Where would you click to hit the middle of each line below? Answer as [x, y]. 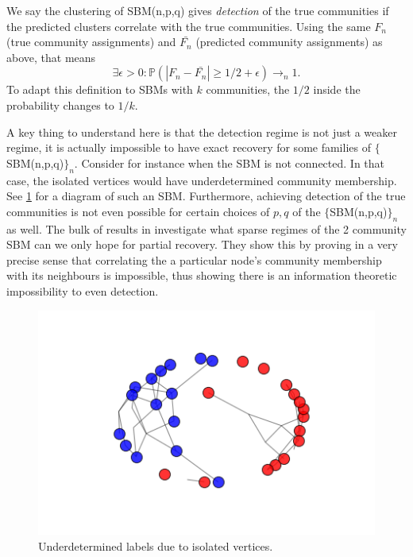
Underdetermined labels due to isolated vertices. [156, 545]
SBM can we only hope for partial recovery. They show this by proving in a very [202, 244]
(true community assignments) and [91, 42]
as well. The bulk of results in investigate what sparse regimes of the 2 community [206, 228]
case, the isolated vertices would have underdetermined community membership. [202, 180]
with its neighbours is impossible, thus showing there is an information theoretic [202, 275]
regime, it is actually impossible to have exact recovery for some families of [189, 147]
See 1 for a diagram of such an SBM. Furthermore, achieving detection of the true [206, 196]
